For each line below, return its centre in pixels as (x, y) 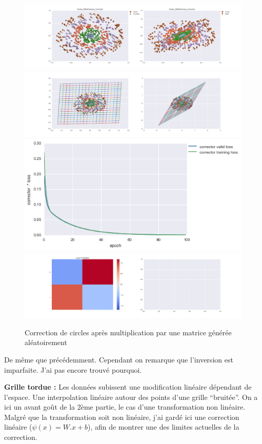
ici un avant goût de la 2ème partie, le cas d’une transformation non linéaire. (125, 407)
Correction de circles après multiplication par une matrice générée (128, 332)
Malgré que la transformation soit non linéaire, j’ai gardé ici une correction (122, 417)
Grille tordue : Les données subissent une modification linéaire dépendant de (128, 387)
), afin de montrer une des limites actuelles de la (164, 427)
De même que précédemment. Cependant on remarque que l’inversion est (119, 359)
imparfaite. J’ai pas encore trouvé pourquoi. (73, 369)
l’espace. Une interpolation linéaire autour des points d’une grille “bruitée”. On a (131, 397)
